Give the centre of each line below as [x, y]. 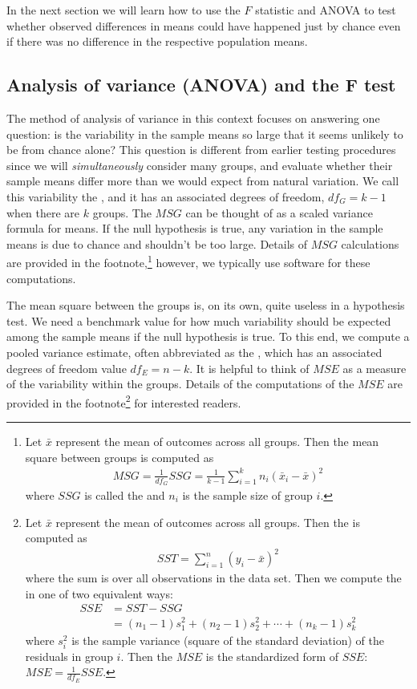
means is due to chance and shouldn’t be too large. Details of [157, 243]
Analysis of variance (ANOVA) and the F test [201, 85]
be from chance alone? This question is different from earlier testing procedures [201, 150]
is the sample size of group [247, 494]
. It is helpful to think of [249, 368]
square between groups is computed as [119, 457]
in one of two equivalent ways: [99, 593]
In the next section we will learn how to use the [123, 10]
